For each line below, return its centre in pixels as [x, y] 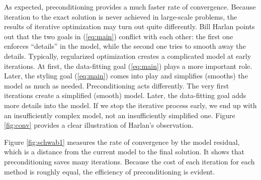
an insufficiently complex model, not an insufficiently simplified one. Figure [120, 115]
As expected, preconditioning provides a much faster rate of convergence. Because [130, 7]
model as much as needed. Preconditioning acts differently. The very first [117, 85]
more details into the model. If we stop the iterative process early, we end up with [130, 105]
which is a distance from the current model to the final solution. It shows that [124, 152]
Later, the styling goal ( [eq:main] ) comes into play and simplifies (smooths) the [126, 76]
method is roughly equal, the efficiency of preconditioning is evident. [110, 171]
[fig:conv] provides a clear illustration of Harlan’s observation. [99, 125]
